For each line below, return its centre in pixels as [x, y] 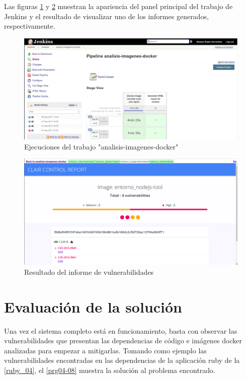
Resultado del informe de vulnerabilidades [89, 272]
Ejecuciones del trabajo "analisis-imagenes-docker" [101, 146]
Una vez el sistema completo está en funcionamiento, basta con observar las [121, 330]
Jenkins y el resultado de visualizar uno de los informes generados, [106, 16]
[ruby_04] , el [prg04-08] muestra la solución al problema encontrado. [110, 370]
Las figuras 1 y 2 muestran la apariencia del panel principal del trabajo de [118, 6]
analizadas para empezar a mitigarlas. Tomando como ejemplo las [105, 350]
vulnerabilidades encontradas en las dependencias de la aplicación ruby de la [122, 360]
